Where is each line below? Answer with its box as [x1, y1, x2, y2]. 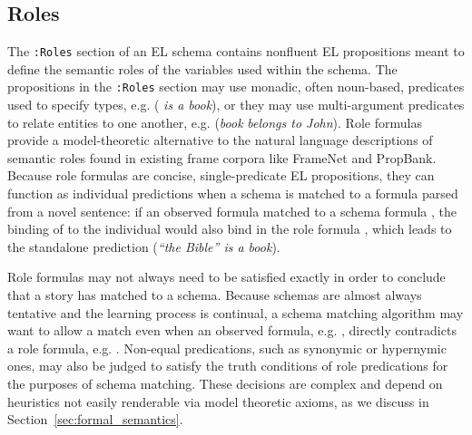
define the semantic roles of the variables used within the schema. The [7, 59, 398, 78]
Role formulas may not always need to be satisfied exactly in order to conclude [7, 267, 446, 286]
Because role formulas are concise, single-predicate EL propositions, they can [7, 166, 435, 185]
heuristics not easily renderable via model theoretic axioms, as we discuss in [7, 391, 429, 411]
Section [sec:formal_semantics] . [7, 410, 183, 429]
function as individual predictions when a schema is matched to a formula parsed [7, 184, 458, 203]
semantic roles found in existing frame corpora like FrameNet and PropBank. [7, 148, 437, 167]
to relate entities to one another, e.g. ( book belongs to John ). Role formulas [7, 112, 422, 131]
